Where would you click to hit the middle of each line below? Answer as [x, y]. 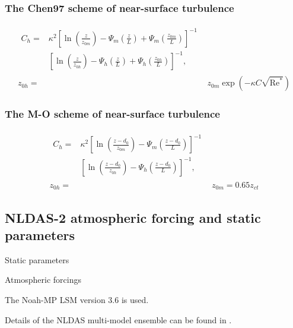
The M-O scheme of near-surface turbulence [112, 114]
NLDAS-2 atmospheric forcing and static [133, 217]
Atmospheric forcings [43, 280]
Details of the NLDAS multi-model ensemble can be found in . [118, 319]
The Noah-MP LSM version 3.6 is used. [77, 299]
